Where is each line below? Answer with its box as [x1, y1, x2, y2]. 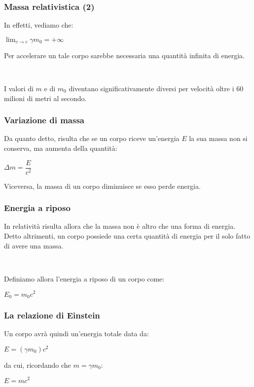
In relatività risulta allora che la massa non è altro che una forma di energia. [4, 221, 236, 231]
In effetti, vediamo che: [4, 20, 73, 30]
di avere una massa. [4, 240, 64, 250]
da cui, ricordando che [4, 359, 71, 370]
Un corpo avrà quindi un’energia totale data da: [4, 328, 149, 339]
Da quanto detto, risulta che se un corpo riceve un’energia [4, 133, 180, 143]
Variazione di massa [4, 114, 84, 126]
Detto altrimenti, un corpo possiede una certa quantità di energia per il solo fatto [4, 231, 251, 241]
